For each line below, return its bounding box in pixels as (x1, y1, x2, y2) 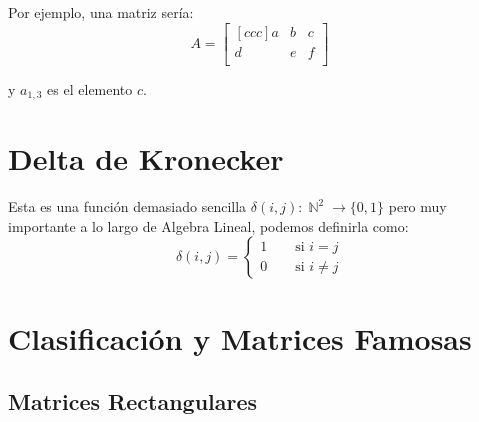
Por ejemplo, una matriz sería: (8, 2, 194, 22)
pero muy (388, 196, 447, 217)
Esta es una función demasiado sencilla (8, 196, 247, 217)
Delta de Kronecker (8, 138, 284, 179)
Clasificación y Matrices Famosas (8, 317, 472, 358)
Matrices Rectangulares (8, 386, 258, 417)
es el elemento (47, 78, 133, 99)
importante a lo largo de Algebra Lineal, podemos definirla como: (8, 215, 409, 236)
